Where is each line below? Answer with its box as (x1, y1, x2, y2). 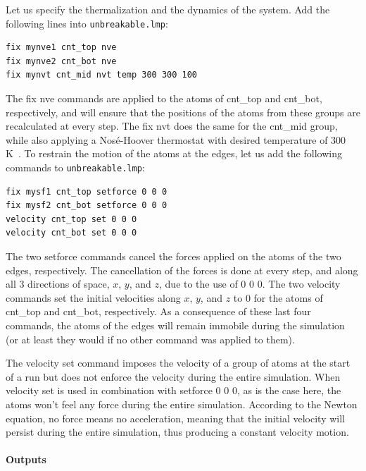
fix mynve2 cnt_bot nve (6, 56, 117, 66)
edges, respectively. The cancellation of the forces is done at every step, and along (6, 262, 358, 277)
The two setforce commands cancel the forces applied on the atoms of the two (6, 249, 341, 264)
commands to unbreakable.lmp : (6, 160, 145, 174)
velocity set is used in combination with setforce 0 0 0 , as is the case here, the (6, 383, 341, 398)
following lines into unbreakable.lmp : (6, 16, 168, 30)
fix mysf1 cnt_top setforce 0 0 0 (6, 186, 168, 197)
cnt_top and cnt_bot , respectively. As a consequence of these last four (6, 304, 311, 319)
